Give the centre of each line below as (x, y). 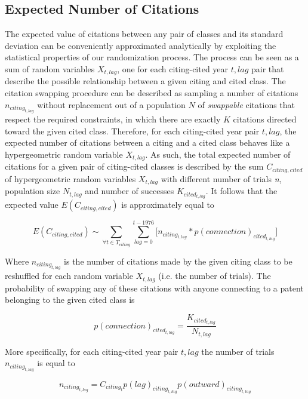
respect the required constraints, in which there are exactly (113, 119)
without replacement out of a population (111, 104)
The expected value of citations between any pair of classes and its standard (144, 34)
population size (33, 191)
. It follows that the (241, 191)
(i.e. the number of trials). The (215, 276)
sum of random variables (50, 68)
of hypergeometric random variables (70, 178)
